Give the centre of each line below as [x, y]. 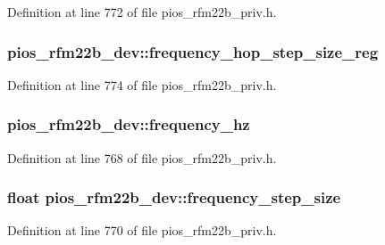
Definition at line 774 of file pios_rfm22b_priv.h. [142, 84]
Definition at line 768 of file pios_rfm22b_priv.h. [142, 157]
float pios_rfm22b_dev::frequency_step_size [174, 197]
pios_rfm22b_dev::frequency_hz [129, 124]
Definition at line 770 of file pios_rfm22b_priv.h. [142, 230]
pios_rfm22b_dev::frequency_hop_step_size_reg [193, 51]
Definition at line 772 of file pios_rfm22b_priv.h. [142, 12]
